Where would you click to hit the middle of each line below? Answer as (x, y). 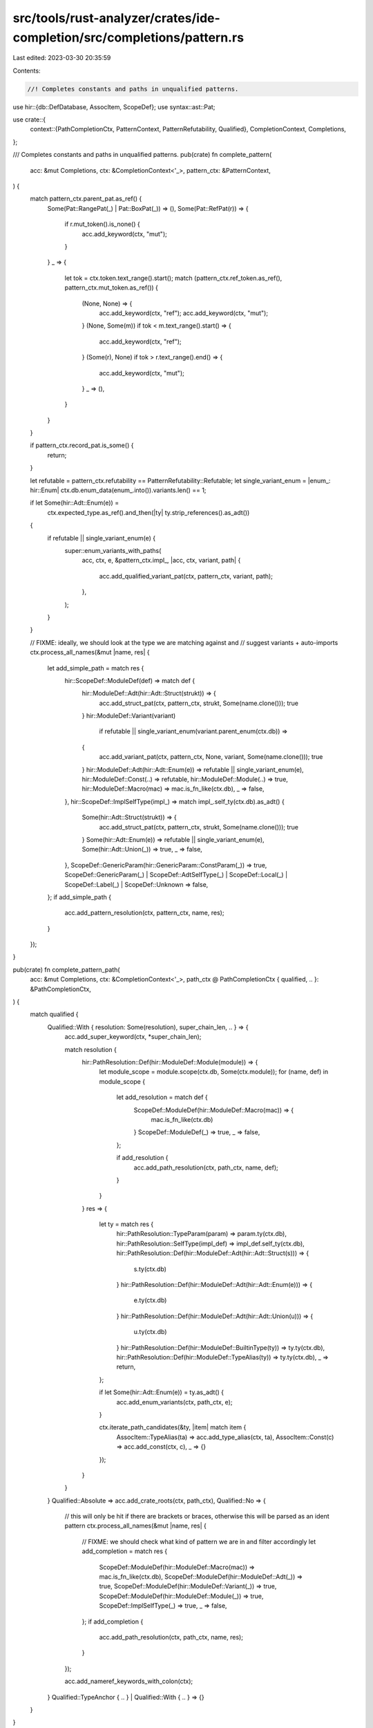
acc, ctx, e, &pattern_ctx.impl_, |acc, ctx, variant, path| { (161, 561)
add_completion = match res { (125, 1551)
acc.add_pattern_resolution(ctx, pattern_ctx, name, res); (144, 913)
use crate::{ (29, 120)
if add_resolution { (142, 1158)
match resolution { (90, 1049)
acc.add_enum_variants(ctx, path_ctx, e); (174, 1402)
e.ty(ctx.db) (150, 1300)
